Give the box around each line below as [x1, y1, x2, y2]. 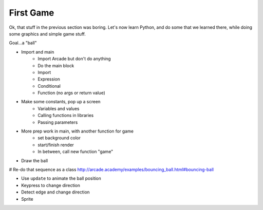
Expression [38, 76, 60, 82]
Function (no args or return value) [38, 90, 106, 96]
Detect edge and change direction [21, 189, 90, 195]
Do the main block [38, 62, 75, 68]
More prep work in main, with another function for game [21, 128, 134, 134]
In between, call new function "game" [38, 149, 113, 154]
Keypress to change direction [21, 182, 80, 188]
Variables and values [38, 105, 80, 112]
